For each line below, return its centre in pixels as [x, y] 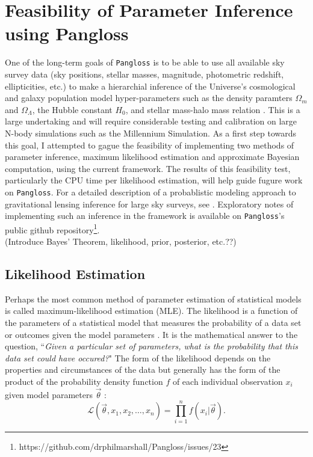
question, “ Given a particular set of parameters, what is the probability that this [151, 346]
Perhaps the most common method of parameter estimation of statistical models [153, 299]
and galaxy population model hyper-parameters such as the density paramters [149, 98]
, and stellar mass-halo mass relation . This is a [213, 109]
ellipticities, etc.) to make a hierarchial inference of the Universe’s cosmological [150, 86]
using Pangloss [67, 33]
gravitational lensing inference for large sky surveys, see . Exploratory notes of [149, 204]
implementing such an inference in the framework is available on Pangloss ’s [145, 216]
